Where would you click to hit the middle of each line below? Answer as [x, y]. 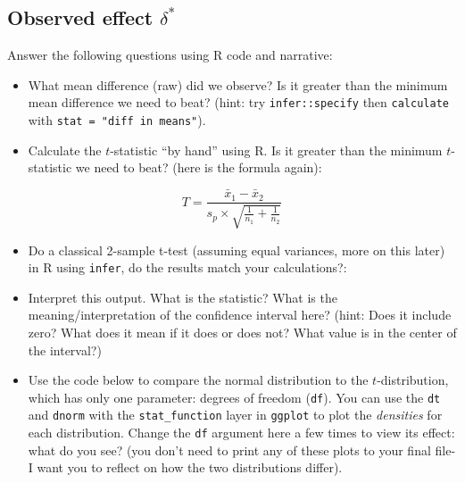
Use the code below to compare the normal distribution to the [198, 380]
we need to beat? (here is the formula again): [199, 167]
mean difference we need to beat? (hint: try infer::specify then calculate [238, 102]
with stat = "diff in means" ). [117, 120]
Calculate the [65, 150]
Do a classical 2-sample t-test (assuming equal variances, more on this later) [237, 250]
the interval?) [65, 350]
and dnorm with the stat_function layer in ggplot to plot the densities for [235, 415]
